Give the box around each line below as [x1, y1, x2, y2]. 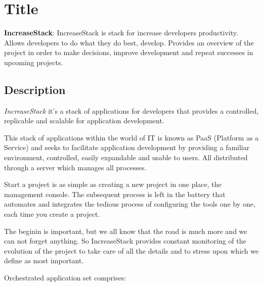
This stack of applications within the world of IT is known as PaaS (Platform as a [4, 132, 259, 142]
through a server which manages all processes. [4, 162, 147, 172]
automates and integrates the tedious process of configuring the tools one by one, [4, 199, 255, 209]
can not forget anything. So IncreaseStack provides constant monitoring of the [4, 235, 246, 246]
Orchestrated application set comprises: [4, 272, 126, 283]
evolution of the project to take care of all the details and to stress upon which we [4, 245, 259, 256]
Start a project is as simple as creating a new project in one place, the [4, 179, 222, 189]
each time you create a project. [4, 209, 100, 219]
